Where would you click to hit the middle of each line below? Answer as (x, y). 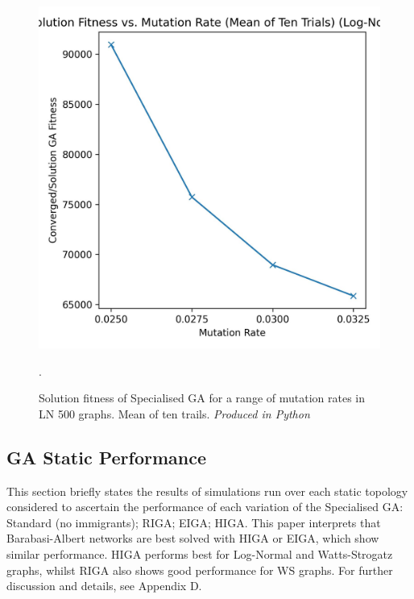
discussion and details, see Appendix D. (104, 586)
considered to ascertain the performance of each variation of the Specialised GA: (205, 507)
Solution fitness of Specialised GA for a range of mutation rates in (202, 398)
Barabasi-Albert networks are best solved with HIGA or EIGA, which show (193, 538)
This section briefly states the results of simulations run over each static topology (207, 491)
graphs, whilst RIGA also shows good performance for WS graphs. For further (200, 570)
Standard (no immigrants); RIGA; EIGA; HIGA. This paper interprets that (194, 522)
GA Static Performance (107, 457)
